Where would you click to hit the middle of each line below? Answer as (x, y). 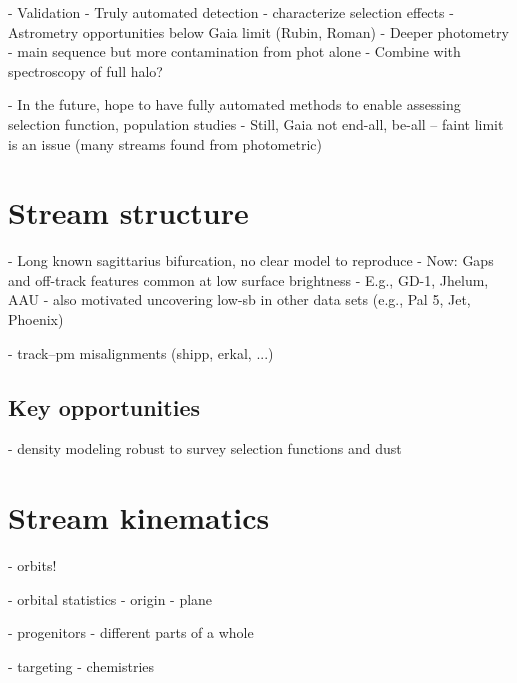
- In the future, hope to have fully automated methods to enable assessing (234, 104)
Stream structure (128, 212)
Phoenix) (36, 319)
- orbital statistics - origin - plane (110, 598)
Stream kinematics (139, 517)
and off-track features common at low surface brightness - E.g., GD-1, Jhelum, (248, 279)
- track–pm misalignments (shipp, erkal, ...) (141, 352)
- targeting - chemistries (81, 665)
